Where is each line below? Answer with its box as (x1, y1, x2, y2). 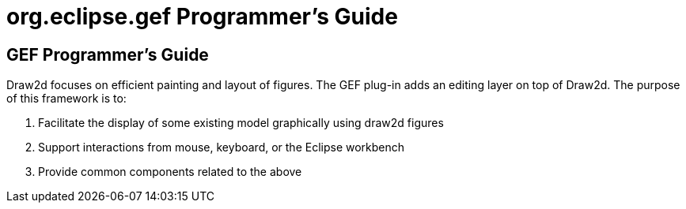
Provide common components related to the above (38, 165, 302, 179)
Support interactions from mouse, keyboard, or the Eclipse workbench (38, 140, 405, 155)
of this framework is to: (6, 91, 127, 106)
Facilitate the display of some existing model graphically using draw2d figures (38, 116, 444, 130)
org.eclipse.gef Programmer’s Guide (6, 3, 398, 30)
